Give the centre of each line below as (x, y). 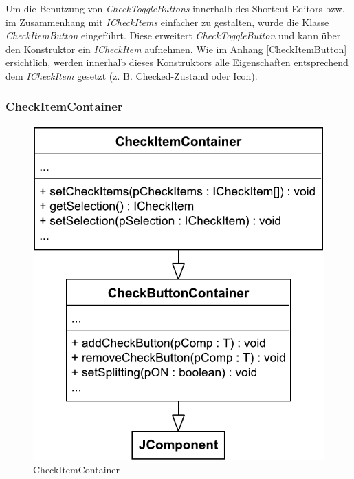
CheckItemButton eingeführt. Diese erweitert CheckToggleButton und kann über (173, 35)
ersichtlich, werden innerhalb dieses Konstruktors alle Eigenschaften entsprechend (177, 62)
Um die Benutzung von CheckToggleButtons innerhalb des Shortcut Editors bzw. (175, 8)
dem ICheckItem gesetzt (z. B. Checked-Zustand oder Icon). (132, 75)
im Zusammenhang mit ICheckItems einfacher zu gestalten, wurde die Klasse (167, 22)
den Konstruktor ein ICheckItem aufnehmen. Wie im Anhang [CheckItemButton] (176, 49)
